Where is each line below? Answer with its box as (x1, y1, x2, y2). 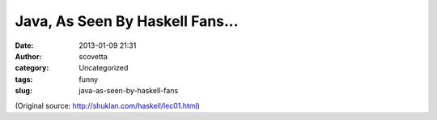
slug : (15, 86, 32, 96)
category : (15, 63, 49, 73)
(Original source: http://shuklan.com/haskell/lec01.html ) (15, 101, 200, 110)
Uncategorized (78, 63, 129, 73)
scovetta (78, 51, 108, 61)
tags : (15, 74, 33, 84)
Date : (15, 41, 34, 50)
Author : (15, 51, 42, 61)
